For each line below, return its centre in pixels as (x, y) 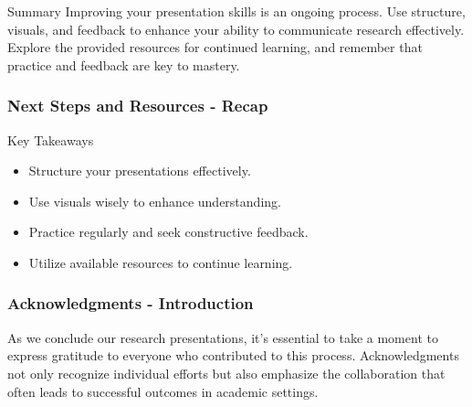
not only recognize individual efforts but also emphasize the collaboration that (226, 373)
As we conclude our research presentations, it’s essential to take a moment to (223, 337)
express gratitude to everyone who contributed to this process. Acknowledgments (233, 355)
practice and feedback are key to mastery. (124, 64)
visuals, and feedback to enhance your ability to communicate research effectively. (236, 29)
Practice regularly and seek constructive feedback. (168, 232)
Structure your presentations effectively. (140, 171)
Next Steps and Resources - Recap (138, 106)
